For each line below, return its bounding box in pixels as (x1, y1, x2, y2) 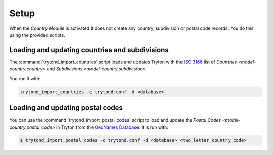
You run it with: (9, 75, 41, 81)
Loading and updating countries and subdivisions (9, 46, 169, 54)
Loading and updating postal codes (9, 104, 123, 112)
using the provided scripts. (9, 32, 65, 38)
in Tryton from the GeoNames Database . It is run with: (56, 124, 169, 130)
